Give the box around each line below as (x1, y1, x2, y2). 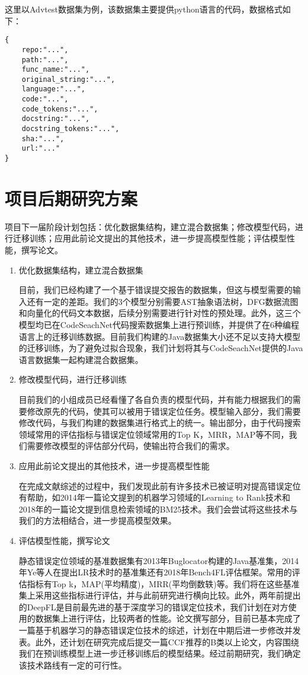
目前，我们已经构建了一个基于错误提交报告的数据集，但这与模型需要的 (18, 284, 293, 296)
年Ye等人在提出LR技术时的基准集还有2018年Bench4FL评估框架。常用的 (18, 566, 292, 578)
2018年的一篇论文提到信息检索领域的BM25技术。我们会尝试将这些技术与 (18, 502, 298, 515)
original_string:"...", (21, 75, 115, 84)
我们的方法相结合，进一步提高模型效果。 (18, 514, 177, 527)
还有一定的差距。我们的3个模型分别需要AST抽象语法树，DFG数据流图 (27, 295, 299, 307)
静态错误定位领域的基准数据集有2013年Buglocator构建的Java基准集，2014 (18, 554, 299, 566)
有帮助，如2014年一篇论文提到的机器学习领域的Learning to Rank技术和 (18, 491, 290, 504)
